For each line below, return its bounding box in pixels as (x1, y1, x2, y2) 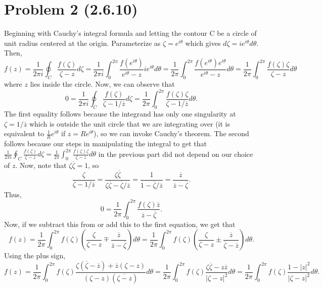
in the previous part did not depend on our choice (98, 148, 253, 159)
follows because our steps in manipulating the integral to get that (4, 138, 207, 149)
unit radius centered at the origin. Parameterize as (4, 37, 161, 48)
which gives (185, 37, 221, 48)
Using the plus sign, (4, 250, 66, 261)
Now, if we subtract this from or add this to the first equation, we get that (4, 218, 236, 229)
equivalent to (4, 128, 44, 139)
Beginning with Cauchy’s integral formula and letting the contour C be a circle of (4, 28, 257, 38)
